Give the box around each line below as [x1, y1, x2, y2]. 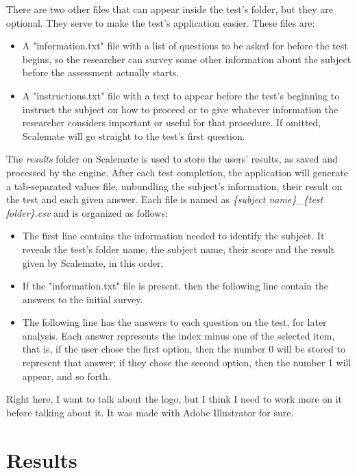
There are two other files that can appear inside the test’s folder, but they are [6, 2, 333, 16]
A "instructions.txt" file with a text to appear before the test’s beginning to [22, 88, 340, 102]
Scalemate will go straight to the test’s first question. [22, 128, 245, 143]
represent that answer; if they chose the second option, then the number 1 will [22, 355, 352, 370]
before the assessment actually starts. [22, 65, 180, 80]
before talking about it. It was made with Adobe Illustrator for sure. [6, 405, 294, 419]
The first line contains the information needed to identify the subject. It [22, 228, 325, 243]
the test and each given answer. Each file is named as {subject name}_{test [6, 192, 323, 206]
